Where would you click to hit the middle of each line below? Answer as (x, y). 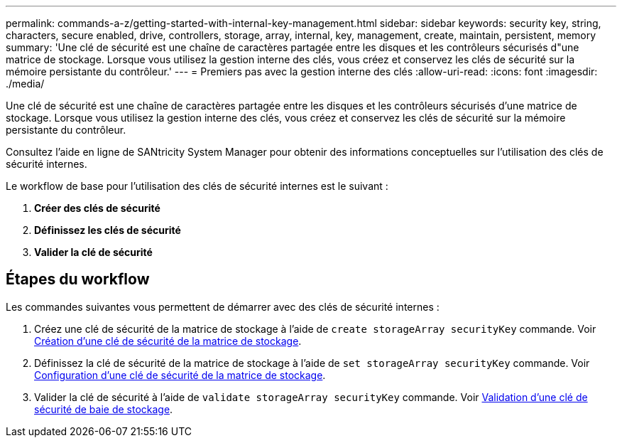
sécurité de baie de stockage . (104, 409)
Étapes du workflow (78, 279)
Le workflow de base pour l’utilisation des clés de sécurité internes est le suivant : (197, 186)
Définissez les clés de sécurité (108, 230)
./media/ (25, 84)
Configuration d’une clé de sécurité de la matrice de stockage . (180, 375)
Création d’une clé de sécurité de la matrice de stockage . (168, 341)
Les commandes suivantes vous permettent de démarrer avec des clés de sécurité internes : (223, 306)
